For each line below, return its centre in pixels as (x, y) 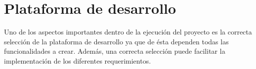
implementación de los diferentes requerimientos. (78, 60)
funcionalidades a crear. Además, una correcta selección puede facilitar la (115, 51)
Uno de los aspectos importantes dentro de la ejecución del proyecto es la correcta (128, 32)
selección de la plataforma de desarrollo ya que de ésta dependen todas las (116, 41)
